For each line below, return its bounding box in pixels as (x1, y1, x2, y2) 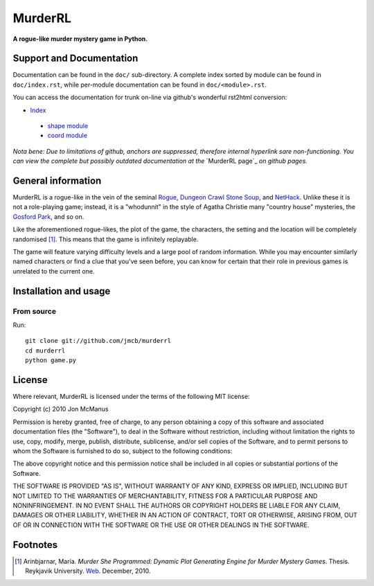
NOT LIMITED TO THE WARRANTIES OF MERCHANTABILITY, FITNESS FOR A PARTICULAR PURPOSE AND (12, 492, 318, 500)
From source (12, 306, 57, 316)
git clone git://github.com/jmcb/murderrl (25, 337, 172, 345)
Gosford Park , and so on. (12, 212, 84, 221)
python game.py (25, 357, 77, 364)
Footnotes (12, 539, 58, 551)
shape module (47, 122, 89, 130)
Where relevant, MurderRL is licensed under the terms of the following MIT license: (12, 392, 250, 401)
